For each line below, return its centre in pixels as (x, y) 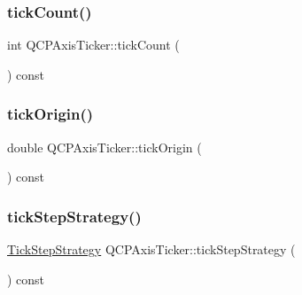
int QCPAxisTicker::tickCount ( (93, 45)
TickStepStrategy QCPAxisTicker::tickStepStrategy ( (151, 249)
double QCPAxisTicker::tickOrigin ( (105, 147)
